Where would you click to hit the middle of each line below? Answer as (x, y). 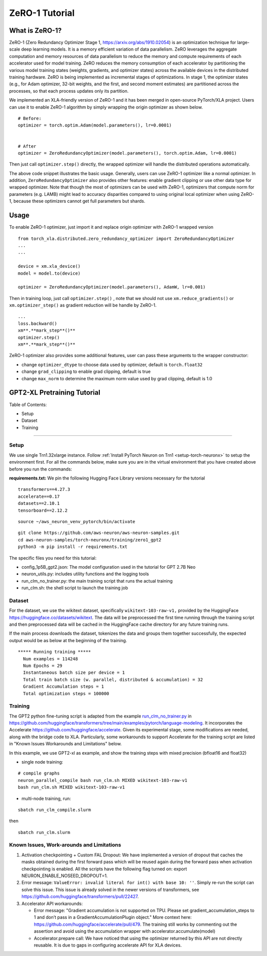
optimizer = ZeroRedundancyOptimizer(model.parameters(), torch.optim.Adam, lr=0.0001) (128, 153)
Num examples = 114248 (50, 659)
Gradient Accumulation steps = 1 (64, 687)
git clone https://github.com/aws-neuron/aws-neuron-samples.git (99, 533)
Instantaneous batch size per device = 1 (74, 673)
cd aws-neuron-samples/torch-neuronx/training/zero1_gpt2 (90, 540)
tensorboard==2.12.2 (43, 510)
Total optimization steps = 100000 (66, 693)
